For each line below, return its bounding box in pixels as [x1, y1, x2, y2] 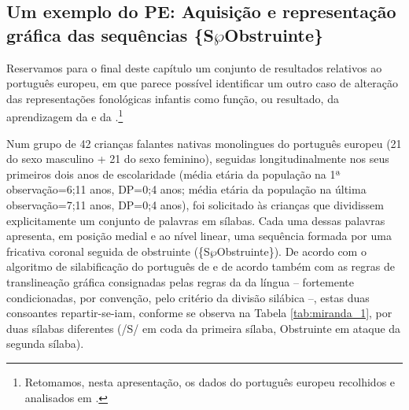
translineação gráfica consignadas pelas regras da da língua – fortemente [6, 273, 354, 290]
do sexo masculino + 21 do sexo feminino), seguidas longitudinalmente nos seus [6, 150, 389, 167]
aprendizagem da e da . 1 [6, 106, 123, 125]
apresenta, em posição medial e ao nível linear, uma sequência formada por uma [6, 227, 392, 244]
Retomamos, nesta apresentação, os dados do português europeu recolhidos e [24, 373, 396, 390]
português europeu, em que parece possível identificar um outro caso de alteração [6, 75, 398, 91]
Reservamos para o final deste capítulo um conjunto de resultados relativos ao [6, 59, 382, 76]
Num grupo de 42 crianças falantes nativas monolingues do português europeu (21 [6, 135, 402, 151]
